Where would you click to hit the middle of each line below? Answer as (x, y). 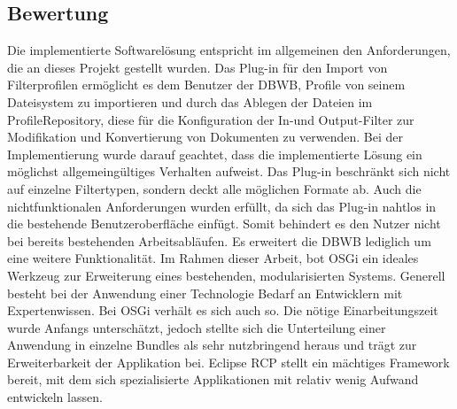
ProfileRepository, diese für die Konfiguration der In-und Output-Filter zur (211, 119)
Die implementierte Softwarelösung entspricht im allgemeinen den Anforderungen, (229, 50)
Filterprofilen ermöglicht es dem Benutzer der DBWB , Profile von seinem (206, 85)
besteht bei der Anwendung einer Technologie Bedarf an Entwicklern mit (205, 293)
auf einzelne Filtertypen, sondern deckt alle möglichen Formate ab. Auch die (214, 188)
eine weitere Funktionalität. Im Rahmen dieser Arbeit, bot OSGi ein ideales (213, 258)
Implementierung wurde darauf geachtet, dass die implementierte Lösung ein (215, 154)
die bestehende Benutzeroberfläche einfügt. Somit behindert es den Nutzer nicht (224, 224)
